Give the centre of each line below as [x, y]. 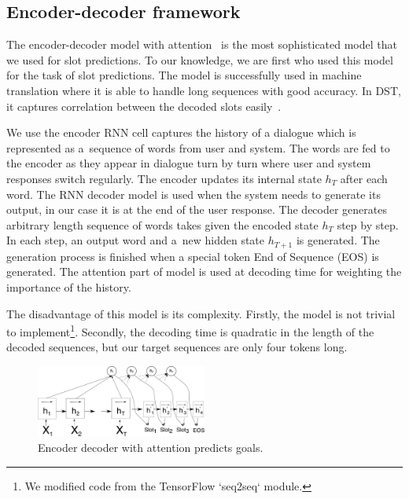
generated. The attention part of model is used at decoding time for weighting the [204, 272]
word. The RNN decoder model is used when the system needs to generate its [193, 194]
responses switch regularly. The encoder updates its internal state [164, 178]
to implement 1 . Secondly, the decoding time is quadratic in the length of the [190, 330]
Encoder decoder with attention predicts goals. [151, 448]
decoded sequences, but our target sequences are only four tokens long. [177, 347]
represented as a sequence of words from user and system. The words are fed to [198, 147]
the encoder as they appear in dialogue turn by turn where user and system [189, 163]
